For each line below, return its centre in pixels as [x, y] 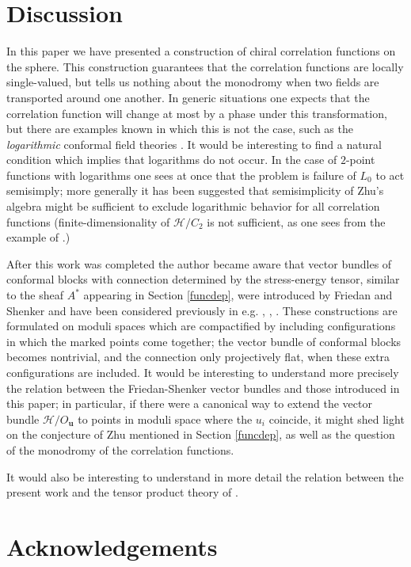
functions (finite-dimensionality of [88, 221]
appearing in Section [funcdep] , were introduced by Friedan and [238, 295]
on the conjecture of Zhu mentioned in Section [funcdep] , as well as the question [201, 434]
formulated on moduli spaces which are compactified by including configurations [201, 326]
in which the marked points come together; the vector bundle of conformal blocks [204, 341]
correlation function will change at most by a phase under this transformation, [197, 113]
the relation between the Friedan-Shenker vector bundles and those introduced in [203, 388]
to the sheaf [35, 295]
